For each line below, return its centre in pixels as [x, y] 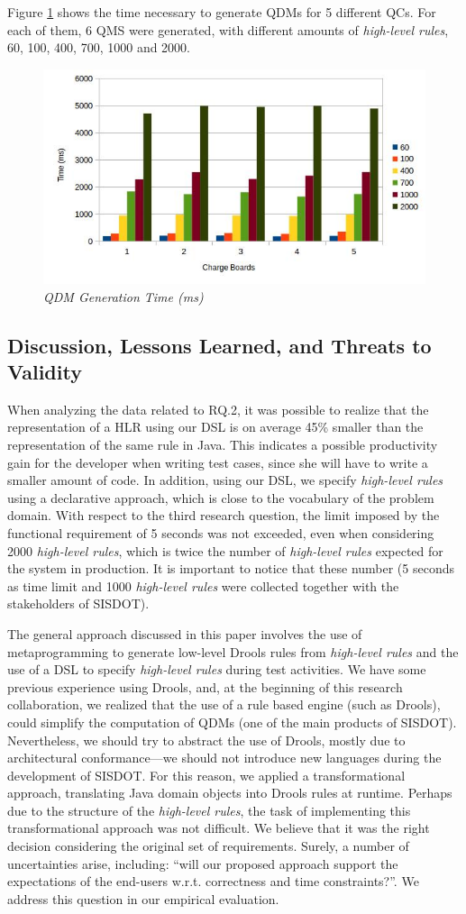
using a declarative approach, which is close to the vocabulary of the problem [221, 497]
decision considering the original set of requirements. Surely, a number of [208, 846]
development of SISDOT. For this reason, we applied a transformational [206, 775]
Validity [45, 372]
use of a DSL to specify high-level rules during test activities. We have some [217, 669]
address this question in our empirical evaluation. [143, 898]
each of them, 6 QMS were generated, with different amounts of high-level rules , [228, 29]
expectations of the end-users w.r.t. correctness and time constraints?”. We [213, 881]
